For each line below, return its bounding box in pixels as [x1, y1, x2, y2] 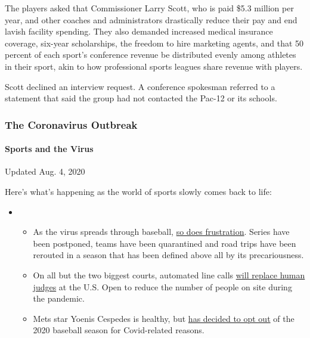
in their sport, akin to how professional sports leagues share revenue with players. [5, 60, 303, 72]
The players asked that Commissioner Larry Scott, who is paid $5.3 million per [5, 2, 294, 14]
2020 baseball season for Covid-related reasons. [33, 324, 204, 336]
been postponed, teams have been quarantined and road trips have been [33, 237, 296, 249]
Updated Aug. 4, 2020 [5, 165, 85, 178]
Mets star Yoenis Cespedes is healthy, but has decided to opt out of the [33, 312, 294, 324]
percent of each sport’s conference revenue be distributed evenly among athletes [5, 48, 296, 61]
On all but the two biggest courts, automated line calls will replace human [33, 268, 305, 281]
